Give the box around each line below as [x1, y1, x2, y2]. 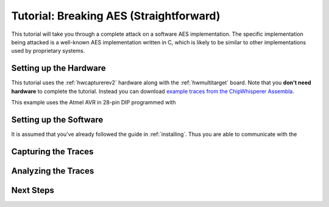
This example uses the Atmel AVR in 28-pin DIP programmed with [11, 99, 176, 106]
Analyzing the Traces [11, 166, 94, 176]
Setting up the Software [11, 114, 104, 124]
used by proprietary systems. [11, 47, 85, 55]
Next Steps [11, 185, 54, 195]
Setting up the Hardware [11, 63, 106, 73]
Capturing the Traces [11, 146, 94, 157]
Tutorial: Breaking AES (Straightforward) [11, 9, 221, 22]
